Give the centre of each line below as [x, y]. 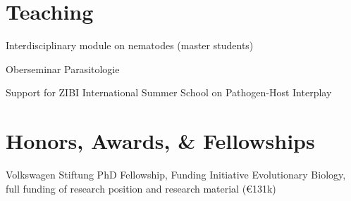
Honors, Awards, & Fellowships [160, 141]
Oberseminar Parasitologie [63, 69]
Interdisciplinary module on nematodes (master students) [130, 45]
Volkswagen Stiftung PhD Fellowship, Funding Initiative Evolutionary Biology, [176, 175]
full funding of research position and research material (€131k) [141, 188]
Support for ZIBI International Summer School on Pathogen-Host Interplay [169, 92]
